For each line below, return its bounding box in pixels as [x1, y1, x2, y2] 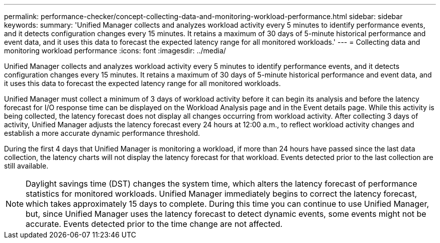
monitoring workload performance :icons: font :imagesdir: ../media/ [4, 46, 226, 55]
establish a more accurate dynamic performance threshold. [4, 129, 200, 137]
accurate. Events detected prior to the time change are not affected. [26, 219, 283, 229]
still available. [4, 161, 49, 170]
